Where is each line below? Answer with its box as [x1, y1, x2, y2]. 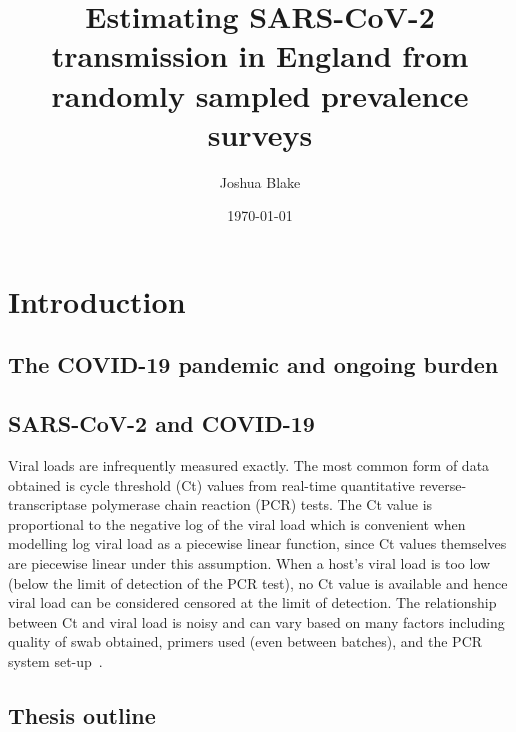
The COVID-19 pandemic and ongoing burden [8, 349, 499, 380]
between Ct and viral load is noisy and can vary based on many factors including [8, 611, 505, 632]
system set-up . [8, 650, 103, 671]
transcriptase [8, 494, 87, 515]
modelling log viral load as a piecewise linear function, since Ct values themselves [8, 533, 507, 554]
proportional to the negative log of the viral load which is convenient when [8, 513, 466, 534]
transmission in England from [51, 35, 469, 76]
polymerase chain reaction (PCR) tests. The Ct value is [91, 494, 433, 515]
